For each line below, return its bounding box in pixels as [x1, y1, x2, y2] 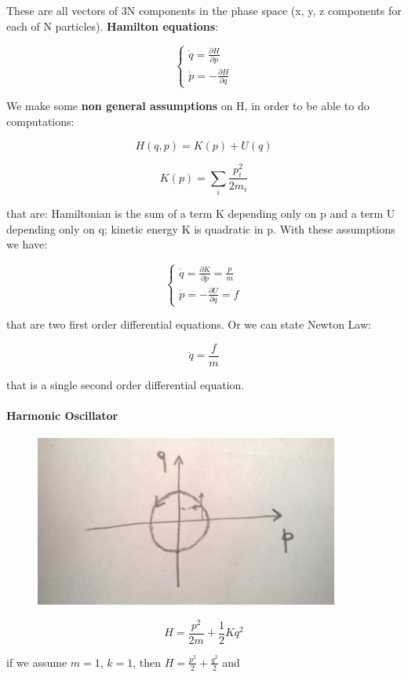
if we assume [6, 653, 67, 670]
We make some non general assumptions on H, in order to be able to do [6, 98, 370, 114]
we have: [6, 236, 48, 252]
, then [133, 653, 162, 670]
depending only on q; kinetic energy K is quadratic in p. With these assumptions [6, 220, 395, 237]
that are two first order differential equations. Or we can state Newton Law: [6, 316, 371, 333]
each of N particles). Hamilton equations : [6, 17, 219, 34]
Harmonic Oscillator [6, 407, 118, 424]
